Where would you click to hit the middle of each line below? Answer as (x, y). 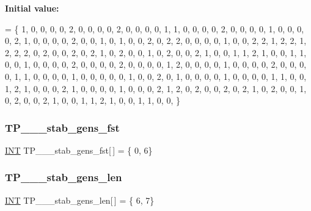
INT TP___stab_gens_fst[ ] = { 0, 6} (79, 150)
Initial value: (32, 8)
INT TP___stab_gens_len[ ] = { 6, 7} (80, 200)
